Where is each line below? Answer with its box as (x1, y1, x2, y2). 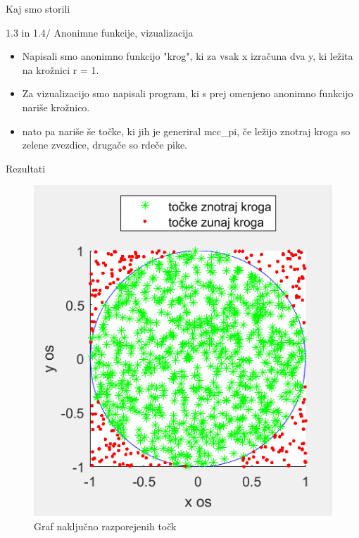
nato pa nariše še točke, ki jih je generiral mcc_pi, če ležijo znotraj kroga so (22, 123, 351, 138)
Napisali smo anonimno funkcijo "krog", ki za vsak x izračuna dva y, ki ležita (22, 49, 353, 63)
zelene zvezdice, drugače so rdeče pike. (22, 137, 188, 152)
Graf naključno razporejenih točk (34, 519, 177, 534)
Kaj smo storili (6, 1, 70, 15)
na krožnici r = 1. (22, 62, 99, 77)
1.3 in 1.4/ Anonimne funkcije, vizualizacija (6, 25, 194, 39)
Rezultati (6, 161, 46, 175)
